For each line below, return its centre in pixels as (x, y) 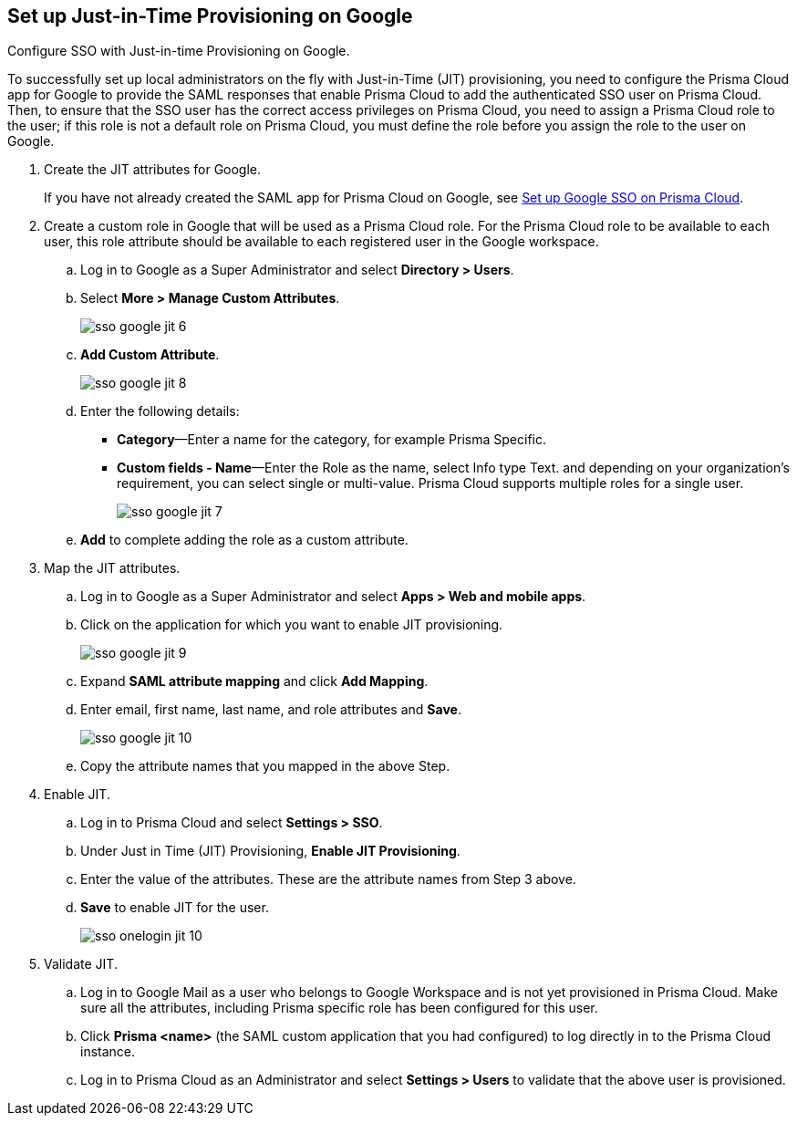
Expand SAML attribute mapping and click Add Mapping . (254, 681)
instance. (108, 1052)
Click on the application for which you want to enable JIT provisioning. (292, 625)
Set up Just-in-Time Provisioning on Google (210, 16)
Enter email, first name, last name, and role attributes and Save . (271, 710)
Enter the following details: (160, 411)
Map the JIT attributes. (112, 568)
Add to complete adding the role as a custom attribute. (244, 540)
